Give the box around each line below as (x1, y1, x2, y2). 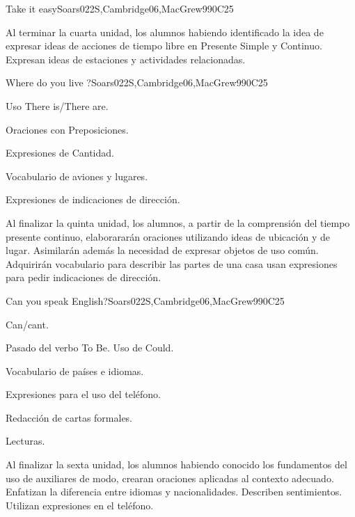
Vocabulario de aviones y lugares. (6, 168, 148, 183)
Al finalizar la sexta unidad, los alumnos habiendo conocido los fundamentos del (6, 457, 347, 472)
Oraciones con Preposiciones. (6, 122, 129, 136)
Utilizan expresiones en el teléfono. (6, 498, 154, 512)
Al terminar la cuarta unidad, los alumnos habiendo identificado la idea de (6, 24, 324, 39)
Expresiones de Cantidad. (6, 145, 114, 160)
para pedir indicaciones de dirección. (6, 270, 161, 285)
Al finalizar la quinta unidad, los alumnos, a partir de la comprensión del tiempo (6, 215, 350, 230)
